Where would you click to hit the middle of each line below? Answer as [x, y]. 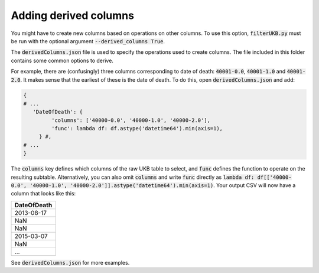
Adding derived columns [72, 15]
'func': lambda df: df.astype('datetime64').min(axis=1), [137, 129]
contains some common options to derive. [62, 60]
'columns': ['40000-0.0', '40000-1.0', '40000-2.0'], [131, 120]
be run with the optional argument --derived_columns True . [88, 41]
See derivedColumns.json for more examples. [70, 262]
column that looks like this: [43, 194]
